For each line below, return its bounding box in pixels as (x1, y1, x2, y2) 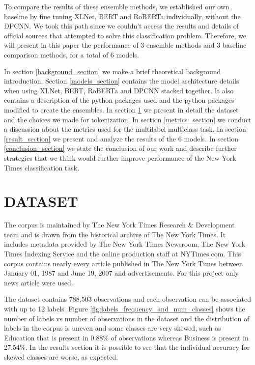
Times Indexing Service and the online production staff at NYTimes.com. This (4, 249, 241, 258)
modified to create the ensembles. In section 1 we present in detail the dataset (4, 104, 239, 114)
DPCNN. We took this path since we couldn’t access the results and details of (4, 21, 239, 31)
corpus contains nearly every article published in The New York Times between (4, 258, 243, 268)
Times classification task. (4, 162, 80, 172)
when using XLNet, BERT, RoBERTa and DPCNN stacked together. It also (4, 85, 234, 95)
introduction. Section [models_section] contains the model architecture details (4, 76, 239, 86)
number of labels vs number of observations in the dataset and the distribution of (4, 313, 250, 323)
